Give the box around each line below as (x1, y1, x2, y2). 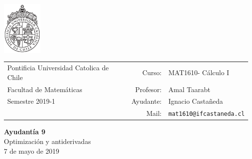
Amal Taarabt (168, 84, 210, 94)
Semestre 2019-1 (7, 96, 55, 106)
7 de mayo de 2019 (4, 145, 59, 156)
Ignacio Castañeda (168, 96, 223, 106)
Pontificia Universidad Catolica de (7, 63, 109, 73)
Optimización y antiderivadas (4, 136, 91, 146)
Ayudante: (131, 96, 162, 106)
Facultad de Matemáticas (7, 84, 82, 94)
